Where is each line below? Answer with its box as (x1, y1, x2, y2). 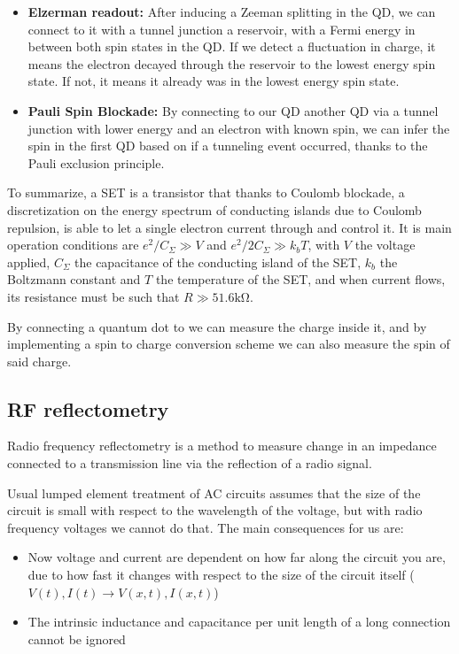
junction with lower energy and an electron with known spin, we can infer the (27, 119, 450, 137)
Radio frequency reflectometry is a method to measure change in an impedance (7, 436, 437, 455)
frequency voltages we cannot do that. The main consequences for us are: (7, 518, 404, 536)
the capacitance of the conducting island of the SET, (74, 252, 362, 271)
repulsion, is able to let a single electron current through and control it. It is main (7, 218, 452, 236)
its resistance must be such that (7, 287, 180, 305)
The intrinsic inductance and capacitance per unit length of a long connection (27, 612, 451, 631)
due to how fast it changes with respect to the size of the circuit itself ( (27, 566, 415, 584)
